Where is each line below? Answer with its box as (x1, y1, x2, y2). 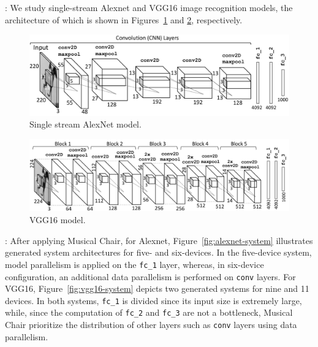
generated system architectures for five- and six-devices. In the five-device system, (5, 246, 312, 259)
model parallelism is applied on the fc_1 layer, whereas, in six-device (5, 257, 264, 270)
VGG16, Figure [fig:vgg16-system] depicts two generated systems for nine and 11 (5, 282, 309, 295)
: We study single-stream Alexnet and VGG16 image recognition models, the (5, 1, 293, 13)
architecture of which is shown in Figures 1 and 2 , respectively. (5, 13, 243, 26)
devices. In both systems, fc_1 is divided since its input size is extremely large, (5, 294, 302, 307)
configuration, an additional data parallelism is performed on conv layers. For (5, 270, 296, 283)
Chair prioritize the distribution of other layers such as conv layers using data (5, 318, 297, 331)
